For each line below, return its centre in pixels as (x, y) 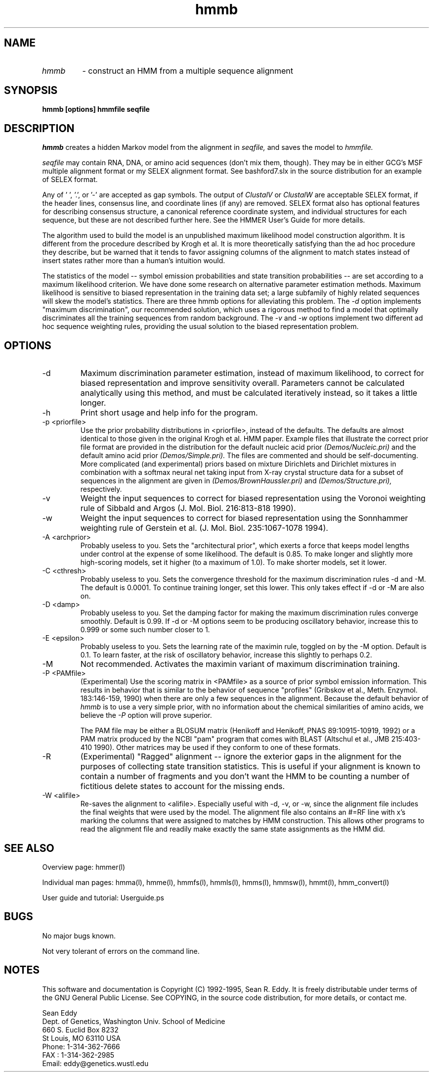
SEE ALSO (29, 848)
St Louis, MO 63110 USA (82, 1038)
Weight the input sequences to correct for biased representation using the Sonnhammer (244, 518)
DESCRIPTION (39, 128)
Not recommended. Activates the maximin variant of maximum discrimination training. (240, 664)
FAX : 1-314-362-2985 (78, 1055)
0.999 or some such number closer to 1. (145, 630)
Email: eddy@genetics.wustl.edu (95, 1063)
